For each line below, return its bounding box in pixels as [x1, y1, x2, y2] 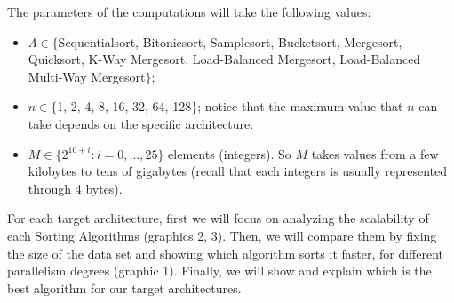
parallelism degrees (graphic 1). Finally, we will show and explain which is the [7, 261, 432, 280]
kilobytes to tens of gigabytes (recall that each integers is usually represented [28, 162, 448, 180]
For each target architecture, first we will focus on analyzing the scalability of [7, 209, 429, 227]
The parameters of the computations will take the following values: [7, 3, 371, 20]
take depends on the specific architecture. [28, 114, 254, 132]
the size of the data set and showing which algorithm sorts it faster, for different [7, 243, 444, 262]
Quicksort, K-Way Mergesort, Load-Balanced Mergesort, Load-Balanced [28, 50, 421, 68]
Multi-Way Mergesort [28, 67, 146, 85]
